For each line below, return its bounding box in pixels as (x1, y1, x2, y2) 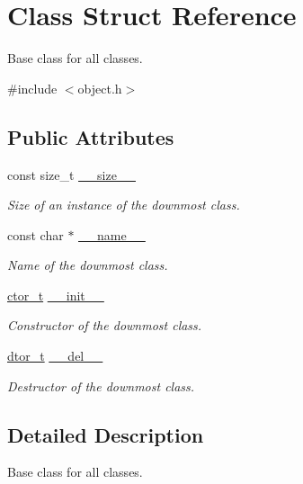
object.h (77, 78, 122, 97)
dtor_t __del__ (7, 346, 103, 365)
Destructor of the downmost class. (7, 376, 195, 395)
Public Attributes (7, 122, 174, 150)
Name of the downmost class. (7, 255, 168, 274)
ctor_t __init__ (7, 285, 104, 304)
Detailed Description (7, 420, 204, 448)
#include (7, 78, 58, 97)
